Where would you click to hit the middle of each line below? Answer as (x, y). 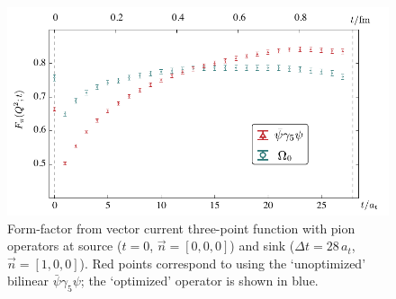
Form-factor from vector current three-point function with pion (181, 228)
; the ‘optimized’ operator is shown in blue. (199, 281)
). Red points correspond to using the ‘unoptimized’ (223, 263)
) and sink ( (262, 246)
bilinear (28, 281)
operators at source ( (65, 246)
